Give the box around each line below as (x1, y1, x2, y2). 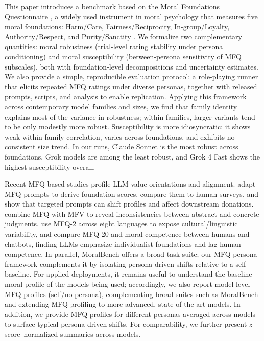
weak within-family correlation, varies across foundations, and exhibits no (5, 131, 235, 142)
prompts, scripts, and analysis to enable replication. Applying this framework (5, 91, 247, 102)
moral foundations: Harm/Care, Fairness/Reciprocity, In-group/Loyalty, (5, 21, 230, 32)
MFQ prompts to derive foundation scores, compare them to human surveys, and (5, 188, 258, 199)
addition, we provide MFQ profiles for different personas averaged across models (5, 308, 255, 319)
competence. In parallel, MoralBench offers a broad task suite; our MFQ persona (5, 248, 257, 259)
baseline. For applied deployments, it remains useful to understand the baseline (5, 268, 252, 279)
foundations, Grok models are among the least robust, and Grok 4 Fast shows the (5, 151, 260, 162)
